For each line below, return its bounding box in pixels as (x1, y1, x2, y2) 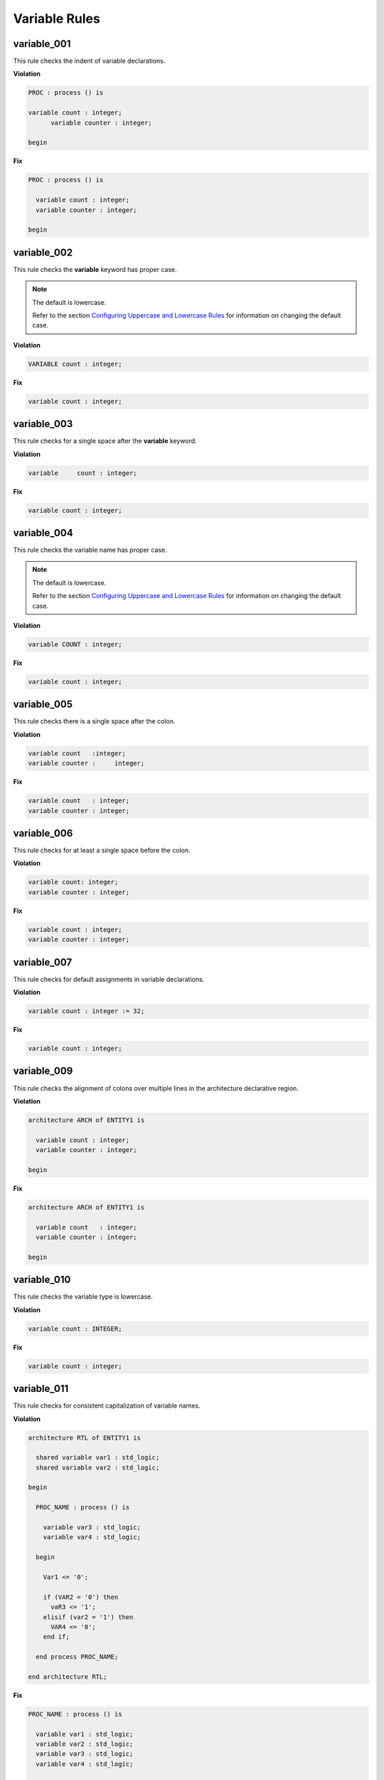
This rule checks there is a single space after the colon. (13, 717, 176, 726)
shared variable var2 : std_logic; (36, 1463, 160, 1472)
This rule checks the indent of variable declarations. (13, 57, 166, 66)
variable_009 (13, 1065, 73, 1077)
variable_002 (13, 246, 73, 258)
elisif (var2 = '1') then (43, 1613, 134, 1621)
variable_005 (13, 698, 73, 711)
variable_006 (13, 827, 73, 839)
